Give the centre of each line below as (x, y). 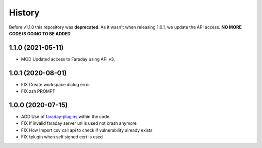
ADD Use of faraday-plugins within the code (65, 117)
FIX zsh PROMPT (38, 91)
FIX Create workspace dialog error (56, 84)
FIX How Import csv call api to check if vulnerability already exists (87, 130)
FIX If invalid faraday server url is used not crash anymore (79, 123)
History (24, 13)
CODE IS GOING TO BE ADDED (40, 33)
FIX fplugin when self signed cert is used (62, 137)
